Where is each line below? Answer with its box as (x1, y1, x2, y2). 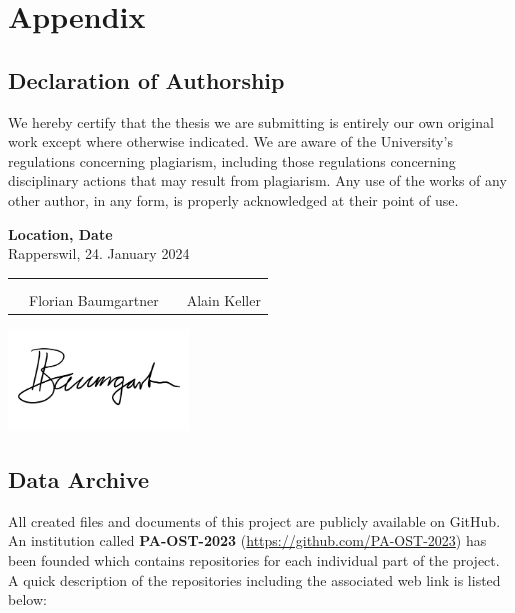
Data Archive (8, 463, 149, 494)
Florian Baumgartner (29, 289, 159, 310)
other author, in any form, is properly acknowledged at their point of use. (8, 189, 459, 210)
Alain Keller (186, 289, 261, 310)
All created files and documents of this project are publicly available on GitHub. (8, 510, 501, 531)
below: (8, 589, 47, 610)
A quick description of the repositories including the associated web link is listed (8, 569, 501, 590)
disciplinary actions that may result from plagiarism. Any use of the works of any (8, 170, 507, 191)
